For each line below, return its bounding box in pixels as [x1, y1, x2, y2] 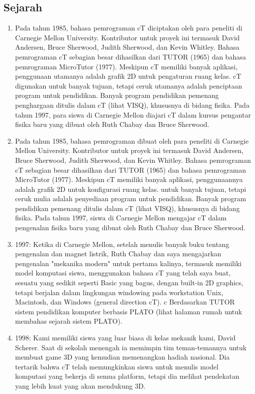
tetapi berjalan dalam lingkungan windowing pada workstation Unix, [15, 287, 223, 297]
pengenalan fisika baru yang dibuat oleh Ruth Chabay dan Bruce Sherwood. [15, 222, 246, 233]
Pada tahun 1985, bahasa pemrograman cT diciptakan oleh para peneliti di [15, 23, 243, 33]
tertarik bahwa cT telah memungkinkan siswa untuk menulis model [15, 361, 219, 371]
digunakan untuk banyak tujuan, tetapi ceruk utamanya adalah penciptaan [15, 80, 242, 91]
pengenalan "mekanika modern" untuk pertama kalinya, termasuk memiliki [15, 258, 242, 268]
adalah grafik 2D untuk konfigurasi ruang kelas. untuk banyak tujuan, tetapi [15, 183, 246, 194]
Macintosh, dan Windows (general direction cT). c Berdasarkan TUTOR [15, 297, 235, 307]
